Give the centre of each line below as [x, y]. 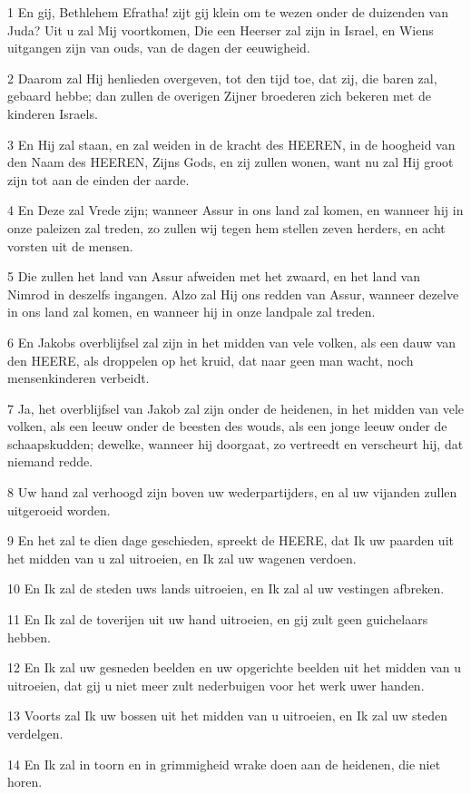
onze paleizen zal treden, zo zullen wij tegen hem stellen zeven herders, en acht [226, 227]
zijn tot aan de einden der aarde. [98, 179]
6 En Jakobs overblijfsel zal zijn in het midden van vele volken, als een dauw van [232, 342]
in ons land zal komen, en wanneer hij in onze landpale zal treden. [191, 312]
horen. [25, 782]
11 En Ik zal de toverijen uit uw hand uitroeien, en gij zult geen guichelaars [218, 619]
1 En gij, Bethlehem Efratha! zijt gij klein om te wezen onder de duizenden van [228, 12]
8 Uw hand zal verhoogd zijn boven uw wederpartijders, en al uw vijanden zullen [232, 492]
